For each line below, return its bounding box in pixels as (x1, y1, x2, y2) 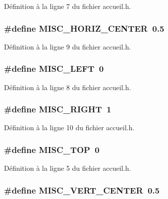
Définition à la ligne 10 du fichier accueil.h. (4, 122, 135, 133)
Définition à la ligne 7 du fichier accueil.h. (4, 1, 131, 11)
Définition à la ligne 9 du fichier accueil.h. (4, 41, 131, 51)
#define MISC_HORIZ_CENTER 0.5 (4, 22, 165, 34)
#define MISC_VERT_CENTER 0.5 (4, 184, 160, 196)
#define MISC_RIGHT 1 (4, 103, 112, 115)
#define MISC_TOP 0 (4, 143, 100, 155)
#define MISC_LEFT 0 (4, 62, 104, 75)
